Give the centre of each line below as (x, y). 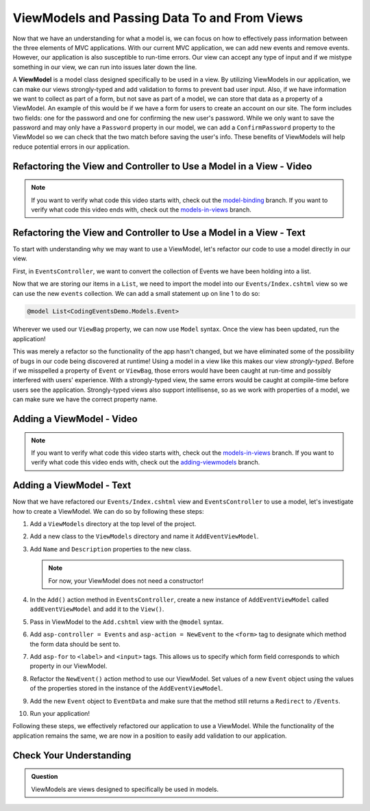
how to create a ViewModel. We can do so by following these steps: (109, 511)
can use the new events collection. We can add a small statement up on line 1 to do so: (136, 293)
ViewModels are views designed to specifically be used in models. (125, 789)
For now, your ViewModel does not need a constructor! (126, 581)
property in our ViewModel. (69, 666)
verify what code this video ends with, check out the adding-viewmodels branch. (146, 462)
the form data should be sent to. (75, 644)
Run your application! (60, 713)
